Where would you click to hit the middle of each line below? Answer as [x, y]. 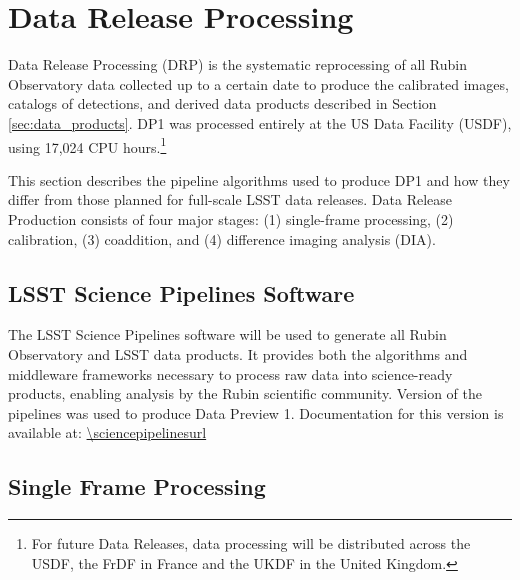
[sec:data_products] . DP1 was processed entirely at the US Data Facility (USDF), [260, 122]
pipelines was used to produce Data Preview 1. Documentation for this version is [256, 412]
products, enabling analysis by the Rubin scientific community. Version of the [245, 393]
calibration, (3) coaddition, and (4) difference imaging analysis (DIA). [222, 238]
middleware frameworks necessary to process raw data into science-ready [230, 373]
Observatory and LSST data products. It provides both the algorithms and [238, 353]
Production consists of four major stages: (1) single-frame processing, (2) [231, 218]
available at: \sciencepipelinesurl [107, 432]
